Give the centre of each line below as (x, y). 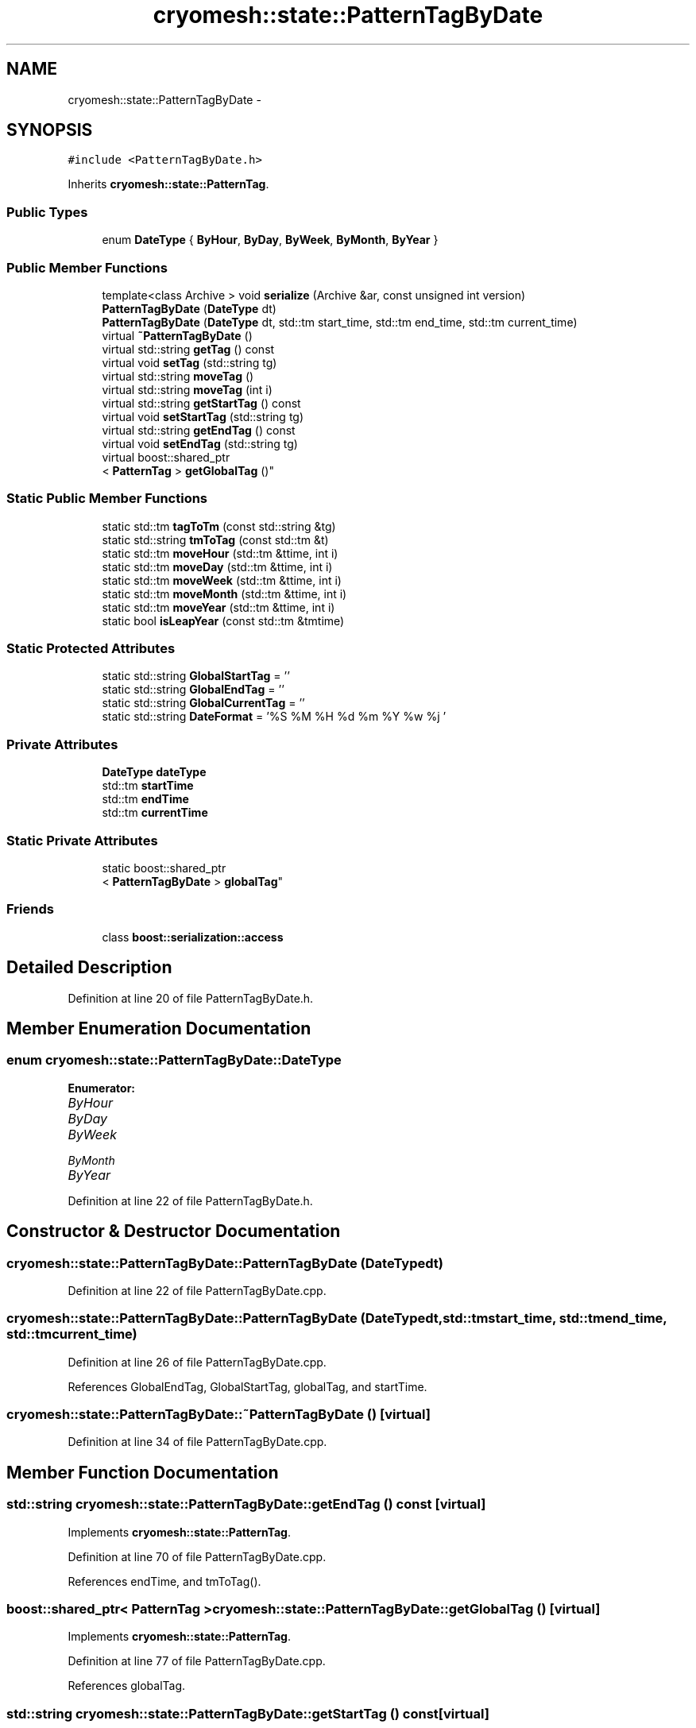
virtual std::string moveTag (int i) (187, 389)
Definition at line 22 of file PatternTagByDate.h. (190, 1200)
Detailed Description (89, 968)
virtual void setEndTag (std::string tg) (200, 443)
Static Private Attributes (82, 840)
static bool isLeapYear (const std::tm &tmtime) (223, 620)
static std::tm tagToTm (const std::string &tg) (219, 526)
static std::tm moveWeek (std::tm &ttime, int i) (222, 580)
